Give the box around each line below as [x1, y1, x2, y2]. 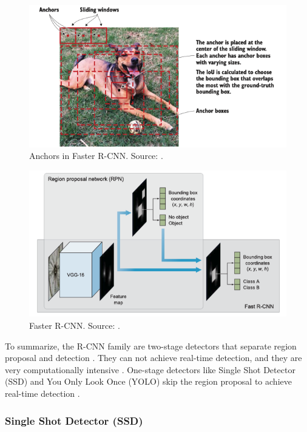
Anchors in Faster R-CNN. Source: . [29, 149, 163, 162]
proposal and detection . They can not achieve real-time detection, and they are [5, 351, 302, 364]
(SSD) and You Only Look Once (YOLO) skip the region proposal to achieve [5, 375, 292, 388]
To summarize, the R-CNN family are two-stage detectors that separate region [5, 339, 297, 352]
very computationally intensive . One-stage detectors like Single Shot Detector [5, 363, 295, 376]
